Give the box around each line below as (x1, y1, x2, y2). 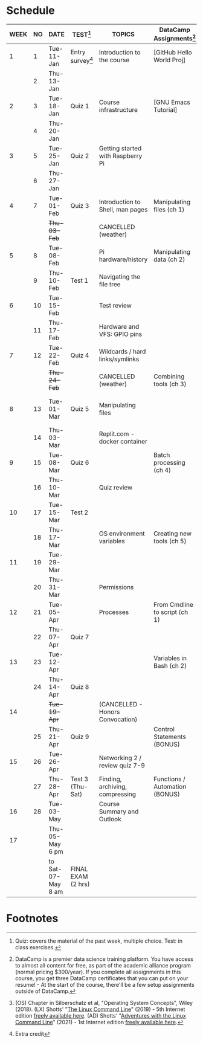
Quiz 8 (70, 683, 89, 691)
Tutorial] (153, 106, 178, 114)
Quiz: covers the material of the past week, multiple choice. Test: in (14, 937, 183, 945)
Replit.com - (98, 430, 135, 438)
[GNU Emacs (153, 98, 190, 106)
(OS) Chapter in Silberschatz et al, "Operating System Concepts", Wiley (14, 999, 193, 1007)
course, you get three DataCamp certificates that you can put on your (14, 975, 188, 982)
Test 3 (70, 775, 89, 783)
